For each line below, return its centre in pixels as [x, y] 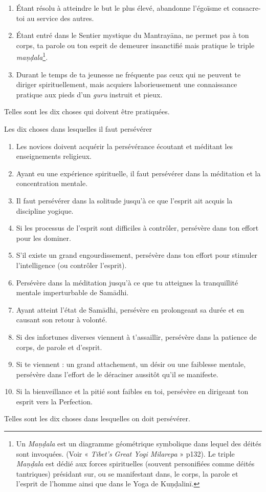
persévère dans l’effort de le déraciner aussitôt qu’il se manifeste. [117, 374]
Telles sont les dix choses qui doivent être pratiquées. [87, 111]
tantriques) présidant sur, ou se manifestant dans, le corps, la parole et [127, 473]
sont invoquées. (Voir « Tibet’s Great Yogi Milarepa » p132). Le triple [125, 453]
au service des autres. [60, 18]
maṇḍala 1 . [32, 56]
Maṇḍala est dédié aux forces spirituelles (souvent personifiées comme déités [135, 464]
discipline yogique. [45, 210]
